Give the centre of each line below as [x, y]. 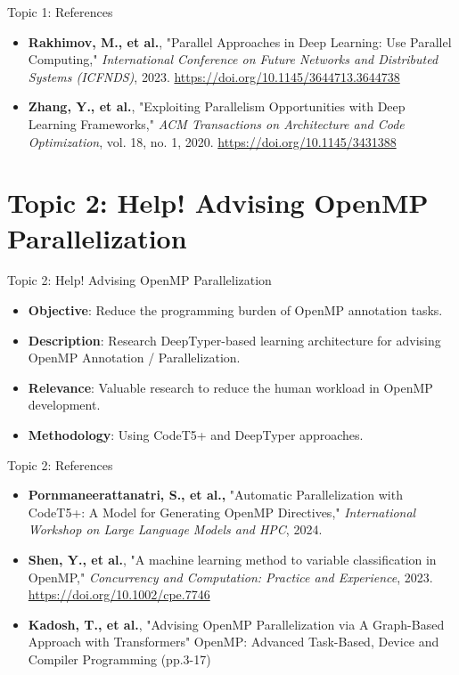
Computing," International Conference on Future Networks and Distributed [233, 59]
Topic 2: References [60, 464]
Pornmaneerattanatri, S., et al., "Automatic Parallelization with [215, 495]
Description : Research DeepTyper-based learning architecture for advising [234, 340]
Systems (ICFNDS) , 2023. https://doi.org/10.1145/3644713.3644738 [214, 76]
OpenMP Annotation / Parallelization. [134, 358]
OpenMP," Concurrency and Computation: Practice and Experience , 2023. [230, 577]
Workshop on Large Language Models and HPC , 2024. [175, 529]
